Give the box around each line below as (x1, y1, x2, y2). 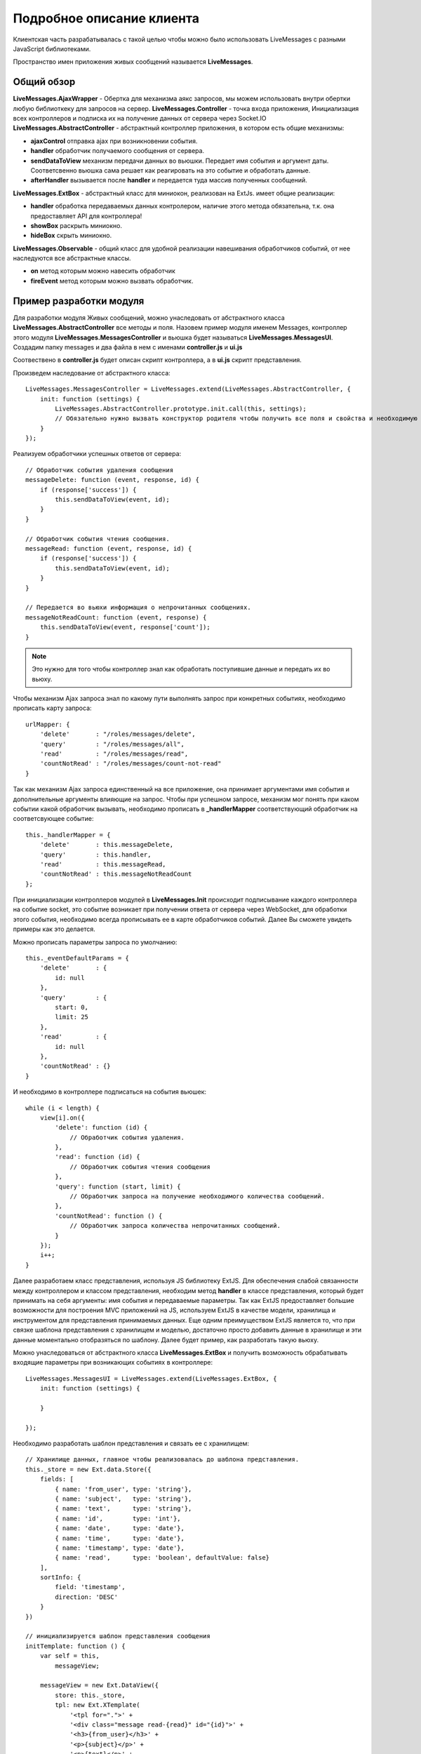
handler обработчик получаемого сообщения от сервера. (30, 147, 205, 155)
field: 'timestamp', (55, 1583, 126, 1591)
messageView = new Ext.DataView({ (39, 1681, 159, 1689)
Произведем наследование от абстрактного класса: (13, 368, 171, 377)
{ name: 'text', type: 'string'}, (55, 1505, 192, 1513)
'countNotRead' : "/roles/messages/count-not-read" (39, 760, 222, 768)
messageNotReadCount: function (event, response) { (25, 613, 207, 621)
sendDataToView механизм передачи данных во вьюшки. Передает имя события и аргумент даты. (30, 156, 329, 165)
